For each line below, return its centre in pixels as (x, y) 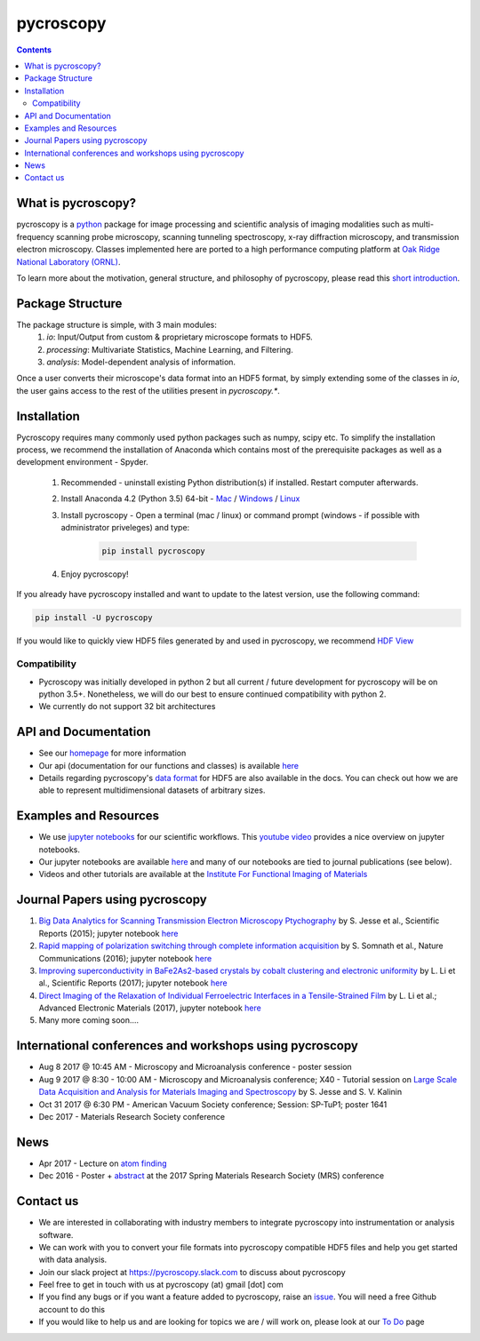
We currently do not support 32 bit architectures (127, 706)
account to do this (72, 1309)
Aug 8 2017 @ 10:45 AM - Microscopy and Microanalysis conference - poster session (196, 1067)
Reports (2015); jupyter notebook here (108, 933)
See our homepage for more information (112, 753)
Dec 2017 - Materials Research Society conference (132, 1116)
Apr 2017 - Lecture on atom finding (103, 1163)
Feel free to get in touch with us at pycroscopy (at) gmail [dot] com (161, 1285)
